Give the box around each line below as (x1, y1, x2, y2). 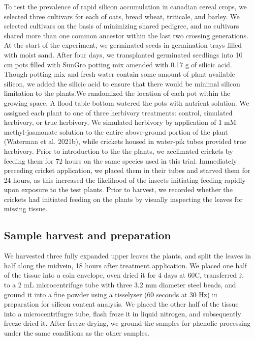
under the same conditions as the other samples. (4, 328, 150, 338)
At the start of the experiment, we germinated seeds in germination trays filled (4, 40, 242, 50)
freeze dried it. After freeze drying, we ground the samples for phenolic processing (4, 318, 251, 328)
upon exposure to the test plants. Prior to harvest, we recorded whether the (4, 184, 233, 195)
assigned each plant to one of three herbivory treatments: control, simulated (4, 107, 233, 117)
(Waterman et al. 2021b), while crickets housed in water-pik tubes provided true (4, 136, 246, 146)
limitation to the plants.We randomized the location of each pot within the (4, 88, 230, 98)
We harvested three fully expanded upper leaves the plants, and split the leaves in (4, 251, 251, 261)
